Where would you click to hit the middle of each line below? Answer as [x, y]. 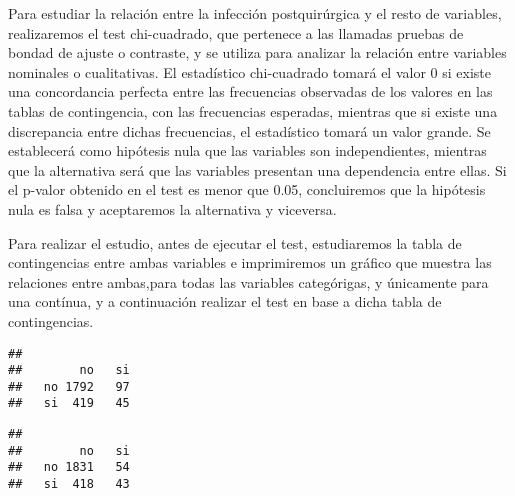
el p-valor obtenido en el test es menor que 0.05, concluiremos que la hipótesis [247, 189]
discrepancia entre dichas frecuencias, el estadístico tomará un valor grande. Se [249, 130]
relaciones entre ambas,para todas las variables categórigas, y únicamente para [248, 281]
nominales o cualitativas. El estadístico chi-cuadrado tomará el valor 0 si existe [249, 71]
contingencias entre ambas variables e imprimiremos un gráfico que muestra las [250, 262]
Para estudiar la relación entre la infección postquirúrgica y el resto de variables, [255, 13]
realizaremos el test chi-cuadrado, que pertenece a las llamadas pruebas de [236, 32]
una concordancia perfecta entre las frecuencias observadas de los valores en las [250, 91]
